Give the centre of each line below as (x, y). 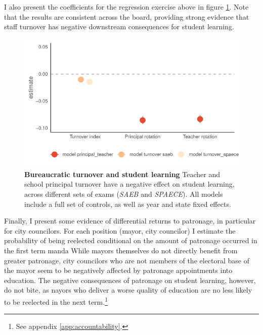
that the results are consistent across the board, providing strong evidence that (127, 16)
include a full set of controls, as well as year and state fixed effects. (128, 204)
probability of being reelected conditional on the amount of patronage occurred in (131, 240)
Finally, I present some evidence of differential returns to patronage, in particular (130, 221)
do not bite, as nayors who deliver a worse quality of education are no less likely (128, 290)
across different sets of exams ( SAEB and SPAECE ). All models (124, 193)
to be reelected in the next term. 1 (56, 301)
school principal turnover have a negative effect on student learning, (129, 184)
